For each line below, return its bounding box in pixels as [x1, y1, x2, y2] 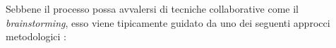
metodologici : [6, 29, 66, 44]
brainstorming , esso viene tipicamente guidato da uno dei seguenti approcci [6, 15, 330, 30]
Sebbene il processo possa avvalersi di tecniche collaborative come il [6, 1, 299, 16]
